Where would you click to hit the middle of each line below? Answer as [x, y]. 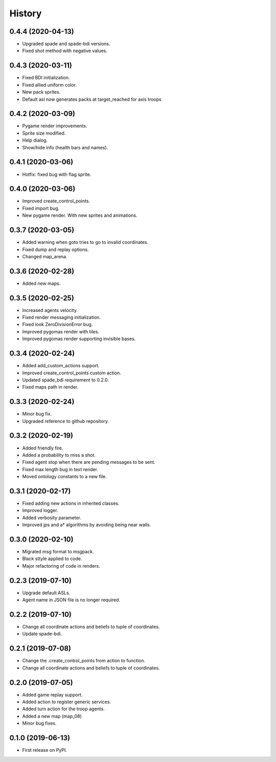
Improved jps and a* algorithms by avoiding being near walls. [87, 525]
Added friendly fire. [43, 448]
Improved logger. [40, 510]
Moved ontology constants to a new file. [64, 477]
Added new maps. [41, 283]
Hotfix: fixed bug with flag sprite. [57, 174]
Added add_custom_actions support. [61, 366]
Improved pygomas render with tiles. [61, 331]
